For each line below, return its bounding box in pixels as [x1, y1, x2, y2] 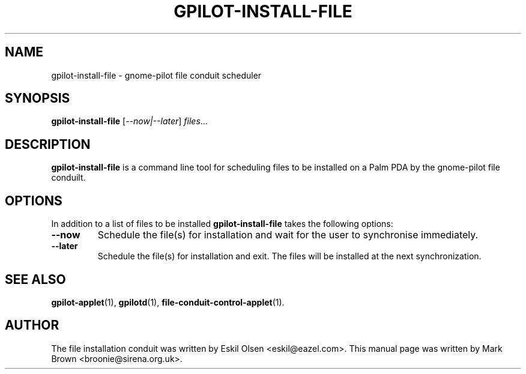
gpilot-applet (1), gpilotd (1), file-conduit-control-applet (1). [51, 297, 285, 307]
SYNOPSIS [5, 91, 70, 106]
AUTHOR [5, 318, 59, 333]
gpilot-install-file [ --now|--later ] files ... [51, 116, 208, 127]
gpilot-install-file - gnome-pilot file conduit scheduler [51, 70, 262, 80]
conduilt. [51, 172, 86, 183]
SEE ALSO [5, 271, 66, 287]
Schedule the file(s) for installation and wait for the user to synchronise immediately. [97, 229, 479, 241]
